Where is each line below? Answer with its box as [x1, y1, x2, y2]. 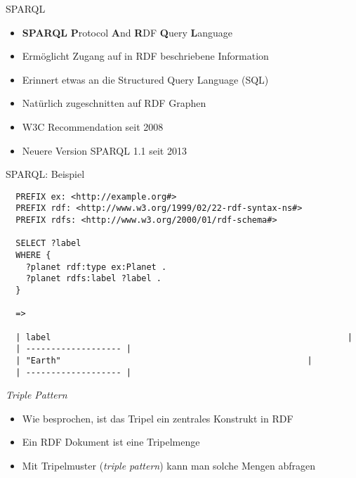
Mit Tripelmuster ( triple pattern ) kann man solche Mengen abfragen [22, 458, 316, 473]
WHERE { [15, 250, 51, 261]
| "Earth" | [15, 355, 312, 366]
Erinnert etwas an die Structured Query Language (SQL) [22, 72, 269, 86]
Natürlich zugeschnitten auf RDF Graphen [22, 96, 206, 110]
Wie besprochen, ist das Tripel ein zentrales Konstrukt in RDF [22, 411, 294, 425]
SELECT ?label [15, 238, 81, 249]
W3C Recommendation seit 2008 [22, 119, 164, 134]
